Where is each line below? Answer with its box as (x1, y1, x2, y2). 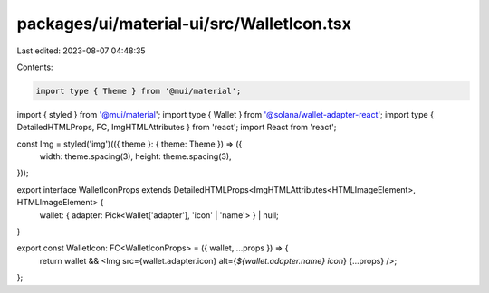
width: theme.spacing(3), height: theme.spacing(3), (39, 151, 232, 162)
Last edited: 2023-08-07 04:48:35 (16, 45, 146, 56)
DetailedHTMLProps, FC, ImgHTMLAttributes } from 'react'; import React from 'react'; (16, 122, 337, 133)
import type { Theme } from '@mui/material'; (35, 86, 242, 96)
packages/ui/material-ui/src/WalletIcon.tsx (16, 14, 352, 33)
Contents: (16, 61, 53, 72)
